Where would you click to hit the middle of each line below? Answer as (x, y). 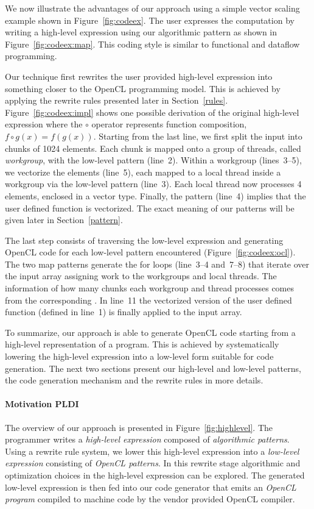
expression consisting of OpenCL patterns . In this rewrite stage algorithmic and (153, 463)
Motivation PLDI (42, 404)
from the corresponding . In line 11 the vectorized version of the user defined (148, 300)
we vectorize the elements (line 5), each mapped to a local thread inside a (143, 172)
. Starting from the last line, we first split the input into (198, 136)
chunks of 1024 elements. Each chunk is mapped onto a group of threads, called (153, 148)
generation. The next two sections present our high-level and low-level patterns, (153, 368)
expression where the (44, 124)
